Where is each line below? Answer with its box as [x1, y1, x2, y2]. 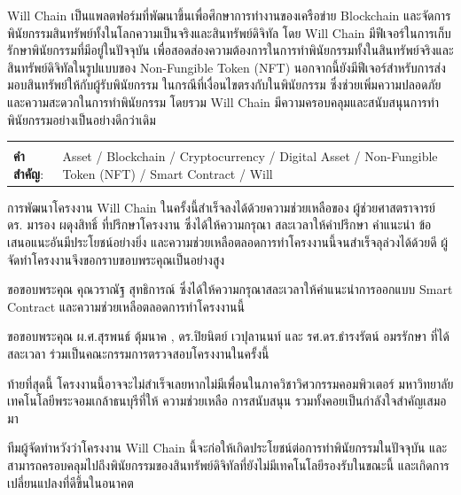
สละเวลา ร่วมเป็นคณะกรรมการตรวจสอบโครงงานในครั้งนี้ [7, 344, 270, 362]
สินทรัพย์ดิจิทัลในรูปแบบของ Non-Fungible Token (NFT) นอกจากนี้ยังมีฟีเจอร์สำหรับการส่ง [7, 58, 446, 76]
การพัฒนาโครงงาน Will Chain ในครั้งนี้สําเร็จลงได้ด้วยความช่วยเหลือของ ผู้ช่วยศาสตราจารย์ [7, 197, 435, 216]
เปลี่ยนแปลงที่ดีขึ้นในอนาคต [7, 473, 134, 491]
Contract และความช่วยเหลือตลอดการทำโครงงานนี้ [7, 297, 246, 315]
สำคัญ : [13, 164, 44, 182]
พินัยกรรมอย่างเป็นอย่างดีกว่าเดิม [7, 110, 156, 128]
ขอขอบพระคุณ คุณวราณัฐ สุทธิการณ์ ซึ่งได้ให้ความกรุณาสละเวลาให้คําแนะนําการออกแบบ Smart [7, 280, 453, 298]
